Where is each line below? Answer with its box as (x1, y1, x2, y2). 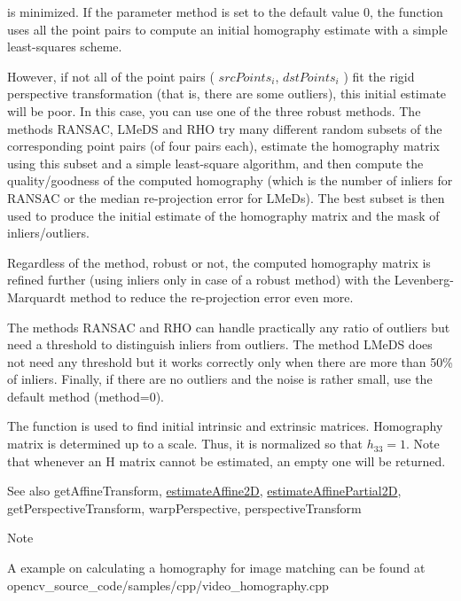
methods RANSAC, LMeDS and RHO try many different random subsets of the (7, 119, 442, 137)
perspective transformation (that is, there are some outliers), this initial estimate (7, 84, 447, 103)
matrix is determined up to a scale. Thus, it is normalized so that (7, 434, 363, 453)
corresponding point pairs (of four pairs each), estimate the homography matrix (7, 137, 440, 155)
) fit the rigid (343, 66, 415, 85)
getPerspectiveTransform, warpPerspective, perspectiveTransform (7, 498, 362, 517)
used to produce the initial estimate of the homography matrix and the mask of (7, 206, 440, 224)
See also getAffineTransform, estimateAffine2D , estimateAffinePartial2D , (7, 481, 402, 500)
